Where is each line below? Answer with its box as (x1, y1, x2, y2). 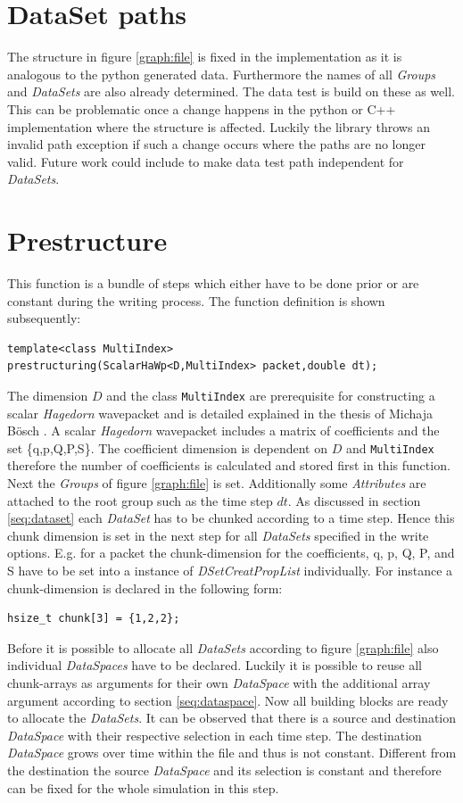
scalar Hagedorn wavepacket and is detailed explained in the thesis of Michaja (7, 403, 433, 422)
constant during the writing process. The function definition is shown (7, 291, 385, 310)
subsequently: (7, 309, 81, 327)
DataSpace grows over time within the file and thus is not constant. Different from (7, 743, 457, 762)
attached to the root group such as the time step (7, 491, 273, 509)
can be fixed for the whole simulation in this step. (7, 778, 279, 797)
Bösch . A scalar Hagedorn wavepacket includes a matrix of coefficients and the (7, 421, 440, 440)
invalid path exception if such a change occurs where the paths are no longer (7, 135, 426, 153)
